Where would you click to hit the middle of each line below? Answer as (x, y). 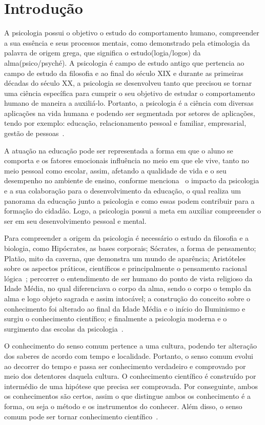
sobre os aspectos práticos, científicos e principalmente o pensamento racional (126, 268)
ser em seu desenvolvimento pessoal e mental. (75, 220)
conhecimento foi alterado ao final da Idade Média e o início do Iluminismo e (125, 308)
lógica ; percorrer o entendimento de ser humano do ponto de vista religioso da (128, 278)
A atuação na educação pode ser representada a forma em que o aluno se (119, 150)
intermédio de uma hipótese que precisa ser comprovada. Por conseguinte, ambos (131, 386)
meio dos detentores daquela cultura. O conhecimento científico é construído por (130, 376)
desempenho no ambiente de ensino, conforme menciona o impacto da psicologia (132, 180)
